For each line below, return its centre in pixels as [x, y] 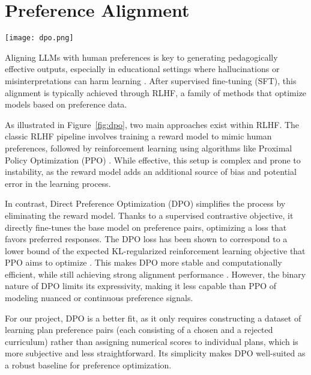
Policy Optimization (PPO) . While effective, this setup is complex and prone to [153, 160]
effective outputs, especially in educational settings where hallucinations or [142, 69]
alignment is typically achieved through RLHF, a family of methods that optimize [156, 92]
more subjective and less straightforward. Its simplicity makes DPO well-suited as [155, 353]
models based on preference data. [66, 104]
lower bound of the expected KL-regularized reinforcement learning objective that [155, 250]
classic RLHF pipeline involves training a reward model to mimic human [138, 136]
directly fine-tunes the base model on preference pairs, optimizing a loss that [146, 227]
